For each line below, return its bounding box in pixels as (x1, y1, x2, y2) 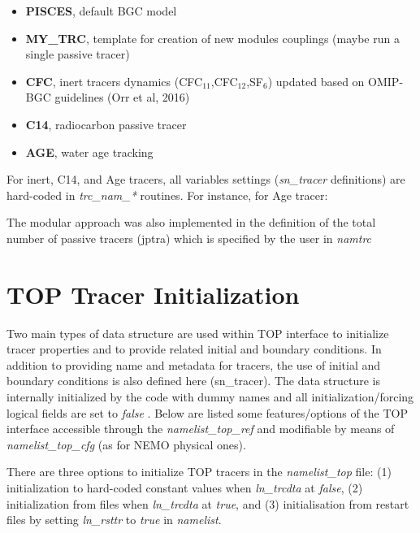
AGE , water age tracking (25, 143, 154, 160)
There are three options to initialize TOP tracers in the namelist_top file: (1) (6, 463, 392, 480)
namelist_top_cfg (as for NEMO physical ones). (6, 435, 246, 453)
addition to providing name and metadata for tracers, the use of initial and (6, 356, 381, 373)
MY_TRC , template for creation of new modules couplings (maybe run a (25, 29, 400, 46)
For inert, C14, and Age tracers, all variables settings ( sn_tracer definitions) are (6, 171, 405, 188)
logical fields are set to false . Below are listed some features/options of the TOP (6, 404, 409, 421)
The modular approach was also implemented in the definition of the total (6, 214, 376, 231)
